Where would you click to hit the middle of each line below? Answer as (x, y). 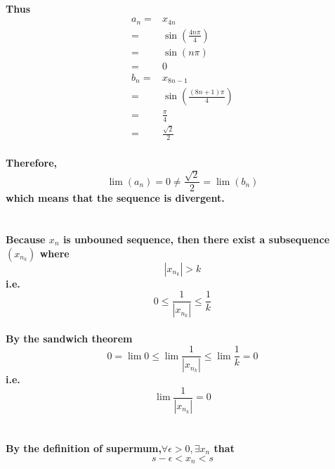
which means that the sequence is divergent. (115, 198)
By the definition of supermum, (84, 448)
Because (26, 239)
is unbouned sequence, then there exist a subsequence (196, 239)
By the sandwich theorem (69, 338)
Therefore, (31, 162)
